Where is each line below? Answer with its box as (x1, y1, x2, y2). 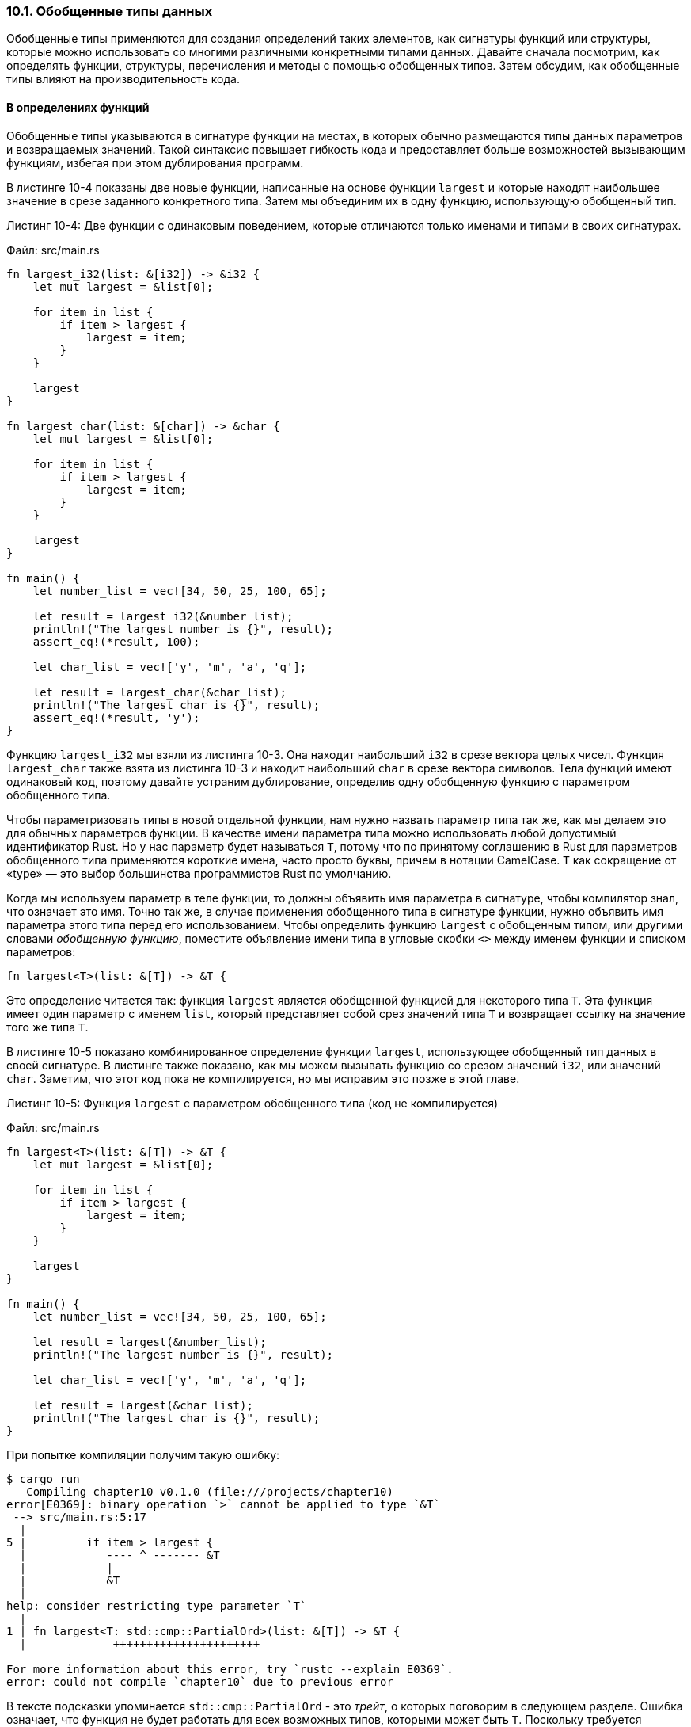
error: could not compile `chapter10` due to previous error (6, 1675, 393, 1688)
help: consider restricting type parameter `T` (6, 1599, 307, 1612)
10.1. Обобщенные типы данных (6, 3, 213, 19)
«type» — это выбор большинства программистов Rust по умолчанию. (6, 866, 392, 880)
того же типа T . (6, 1020, 89, 1034)
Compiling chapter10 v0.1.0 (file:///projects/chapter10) (26, 1485, 393, 1498)
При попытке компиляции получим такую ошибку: (6, 1447, 280, 1462)
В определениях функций (6, 100, 150, 114)
